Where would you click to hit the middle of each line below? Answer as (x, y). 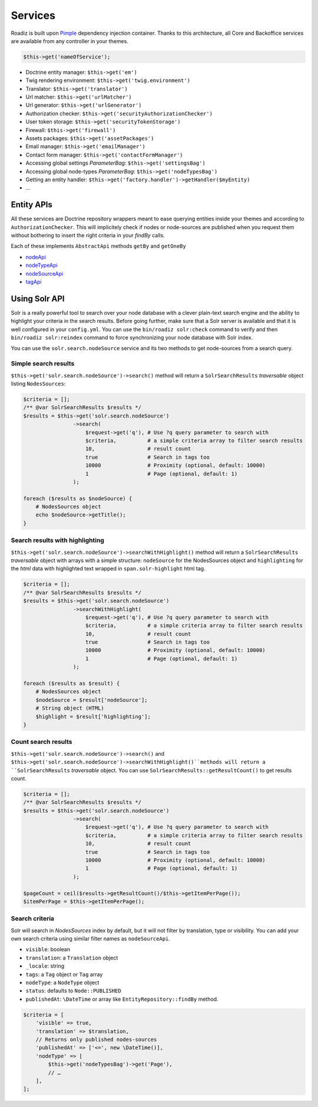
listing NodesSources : (38, 384)
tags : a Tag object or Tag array (64, 974)
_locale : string (45, 966)
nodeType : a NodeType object (62, 982)
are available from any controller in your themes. (70, 41)
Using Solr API (38, 298)
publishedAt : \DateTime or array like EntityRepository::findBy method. (122, 999)
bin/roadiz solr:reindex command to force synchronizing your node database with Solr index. (132, 338)
